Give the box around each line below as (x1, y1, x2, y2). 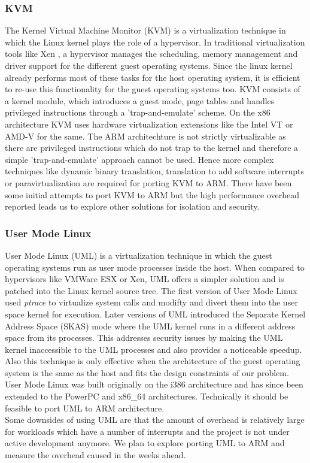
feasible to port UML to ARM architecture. (5, 401, 165, 414)
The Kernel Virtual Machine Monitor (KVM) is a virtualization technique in (5, 24, 286, 37)
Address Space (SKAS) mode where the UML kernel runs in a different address (5, 319, 296, 332)
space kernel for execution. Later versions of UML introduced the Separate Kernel (5, 307, 306, 320)
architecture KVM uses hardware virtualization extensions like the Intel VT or (5, 117, 293, 130)
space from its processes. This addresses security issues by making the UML (5, 331, 283, 344)
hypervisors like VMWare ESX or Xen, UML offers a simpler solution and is (5, 273, 284, 285)
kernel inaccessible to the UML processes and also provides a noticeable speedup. (5, 343, 302, 355)
